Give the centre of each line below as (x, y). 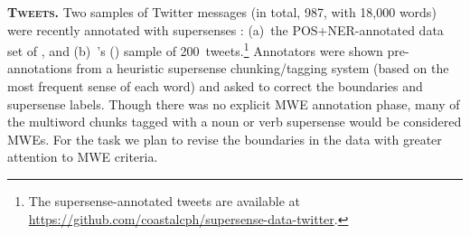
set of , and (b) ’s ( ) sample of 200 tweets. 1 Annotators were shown (195, 49)
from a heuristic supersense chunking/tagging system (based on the (263, 68)
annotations (40, 68)
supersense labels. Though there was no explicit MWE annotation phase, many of (234, 103)
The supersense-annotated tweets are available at (164, 201)
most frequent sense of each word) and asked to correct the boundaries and (215, 86)
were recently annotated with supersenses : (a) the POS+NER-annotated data (226, 29)
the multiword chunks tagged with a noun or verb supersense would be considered (235, 122)
